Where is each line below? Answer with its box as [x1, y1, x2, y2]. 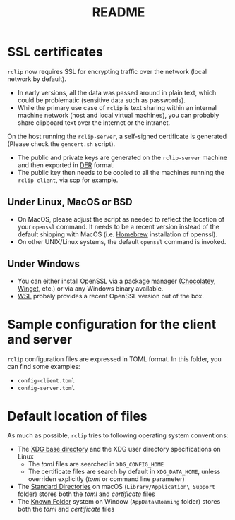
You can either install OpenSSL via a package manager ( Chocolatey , [17, 277, 216, 285]
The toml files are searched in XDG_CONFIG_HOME [28, 460, 164, 468]
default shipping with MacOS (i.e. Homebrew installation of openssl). [17, 230, 217, 238]
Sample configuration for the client [7, 316, 217, 332]
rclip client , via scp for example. [17, 176, 119, 184]
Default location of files [7, 408, 147, 424]
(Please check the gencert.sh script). [7, 139, 116, 148]
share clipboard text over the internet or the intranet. [17, 118, 171, 127]
